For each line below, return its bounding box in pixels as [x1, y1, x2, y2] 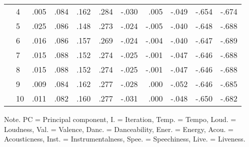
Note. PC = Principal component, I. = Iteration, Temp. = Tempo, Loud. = [4, 114, 236, 124]
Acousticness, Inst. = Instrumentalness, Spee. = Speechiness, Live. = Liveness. [4, 133, 245, 144]
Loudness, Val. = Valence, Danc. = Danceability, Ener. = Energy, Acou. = [4, 123, 233, 134]
